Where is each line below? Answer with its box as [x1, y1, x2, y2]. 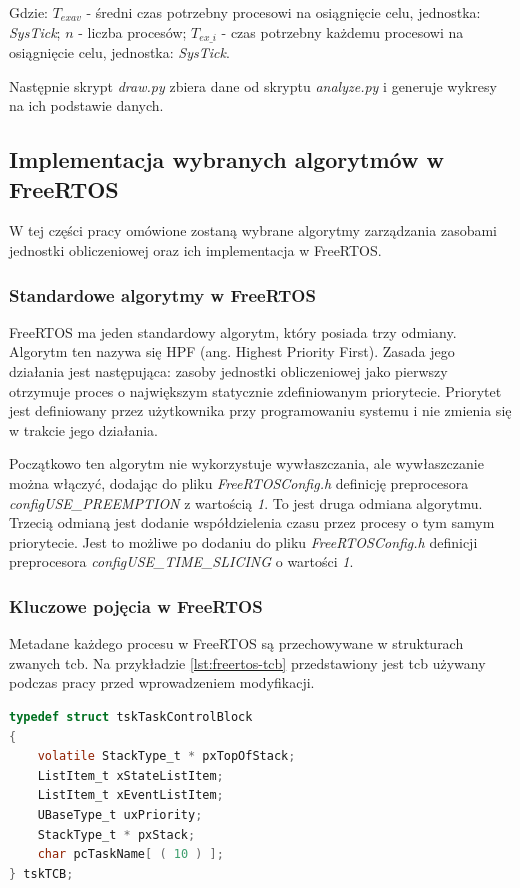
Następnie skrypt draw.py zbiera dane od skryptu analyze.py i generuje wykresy [9, 75, 497, 96]
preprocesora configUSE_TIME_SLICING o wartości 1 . [9, 551, 354, 572]
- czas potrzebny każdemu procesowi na [221, 21, 464, 42]
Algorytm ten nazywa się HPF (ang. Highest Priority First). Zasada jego [9, 341, 455, 362]
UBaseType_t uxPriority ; [37, 807, 203, 822]
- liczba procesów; [78, 21, 187, 42]
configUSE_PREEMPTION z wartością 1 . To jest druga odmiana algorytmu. [9, 492, 483, 513]
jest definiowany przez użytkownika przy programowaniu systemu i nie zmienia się [9, 400, 512, 421]
